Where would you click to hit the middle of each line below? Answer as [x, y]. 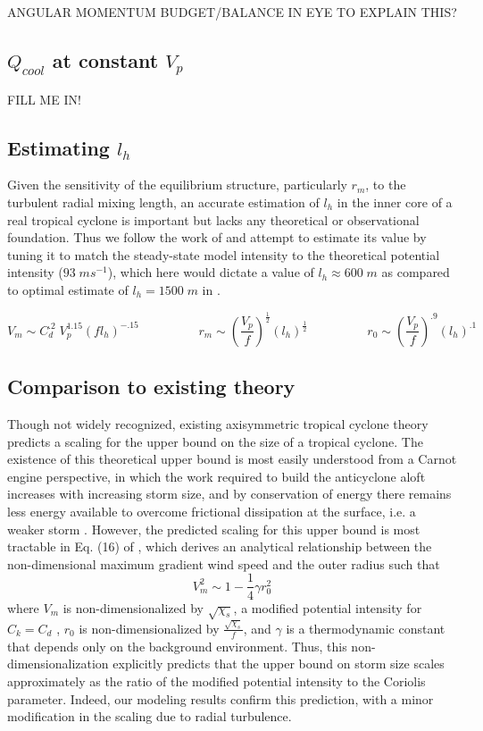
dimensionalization [58, 664]
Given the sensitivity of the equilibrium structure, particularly [177, 185]
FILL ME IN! [44, 99]
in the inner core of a [395, 202]
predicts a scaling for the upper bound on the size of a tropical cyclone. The [215, 441]
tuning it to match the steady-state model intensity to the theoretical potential [224, 254]
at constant [105, 59]
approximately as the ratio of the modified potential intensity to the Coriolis [217, 681]
